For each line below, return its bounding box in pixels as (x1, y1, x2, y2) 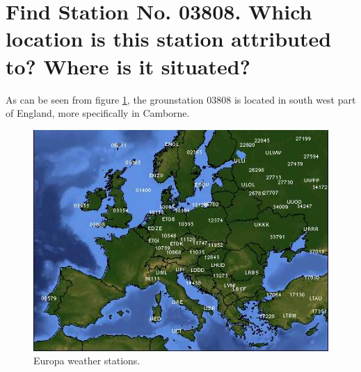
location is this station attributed (6, 24, 332, 53)
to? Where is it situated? (6, 51, 250, 80)
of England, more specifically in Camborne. (6, 106, 190, 120)
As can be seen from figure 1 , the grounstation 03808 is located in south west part (6, 92, 356, 106)
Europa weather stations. (33, 353, 141, 368)
